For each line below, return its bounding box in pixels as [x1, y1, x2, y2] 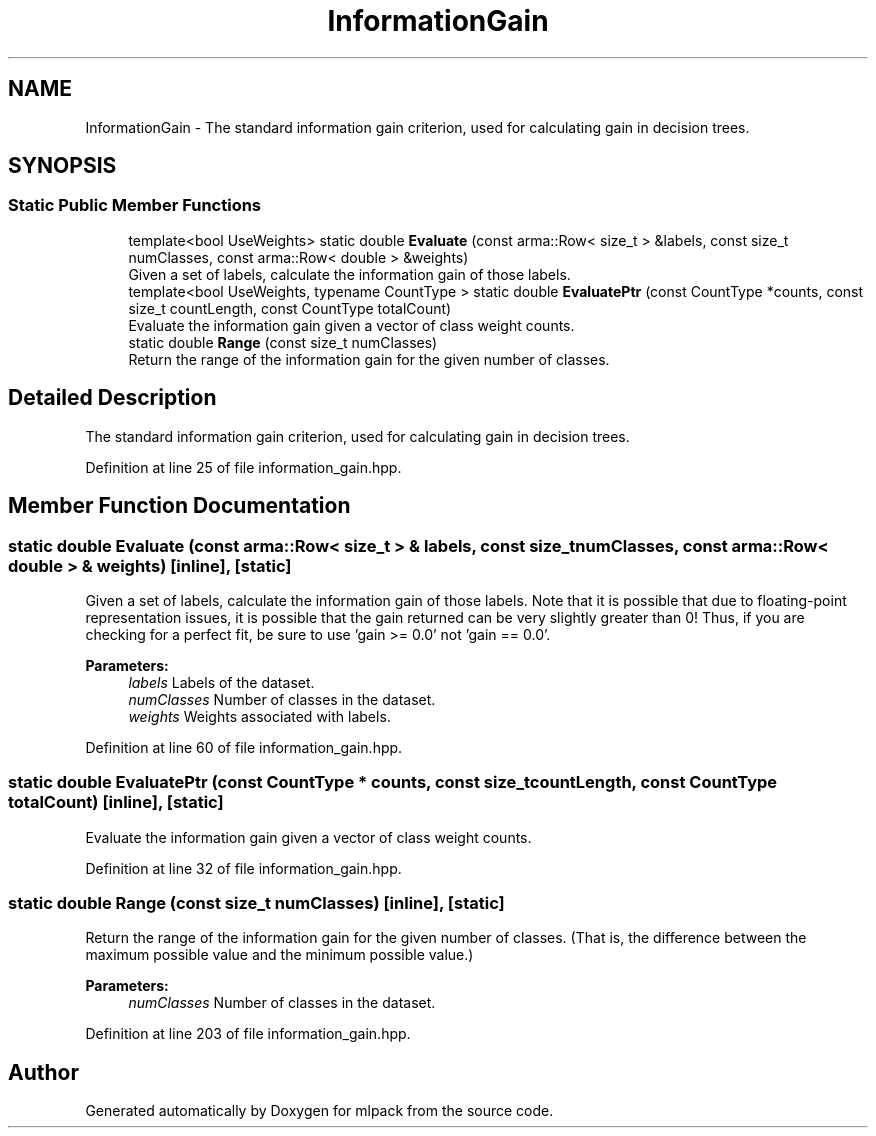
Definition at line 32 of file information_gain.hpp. [85, 859, 402, 877]
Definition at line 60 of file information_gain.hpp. [85, 738, 403, 756]
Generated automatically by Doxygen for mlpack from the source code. [85, 1102, 554, 1120]
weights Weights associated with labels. [128, 707, 391, 725]
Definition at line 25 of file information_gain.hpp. [85, 458, 402, 476]
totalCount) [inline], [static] [8, 792, 224, 813]
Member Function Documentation [8, 493, 351, 519]
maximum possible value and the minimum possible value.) [85, 946, 474, 964]
